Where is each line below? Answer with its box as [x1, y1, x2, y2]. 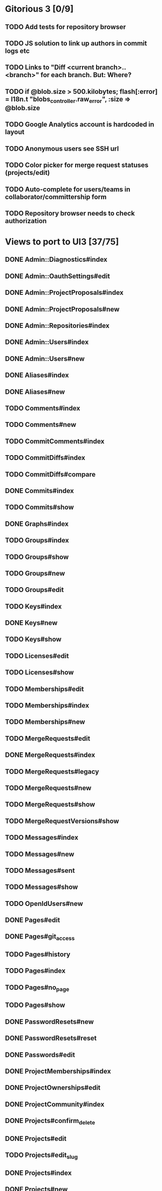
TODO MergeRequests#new [5, 783, 92, 792]
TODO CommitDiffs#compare [5, 470, 96, 478]
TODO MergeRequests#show [5, 800, 96, 809]
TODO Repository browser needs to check [5, 209, 135, 217]
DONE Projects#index [5, 1169, 72, 1177]
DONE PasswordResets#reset [5, 1034, 97, 1042]
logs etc [5, 47, 30, 55]
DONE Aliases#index [5, 371, 69, 379]
